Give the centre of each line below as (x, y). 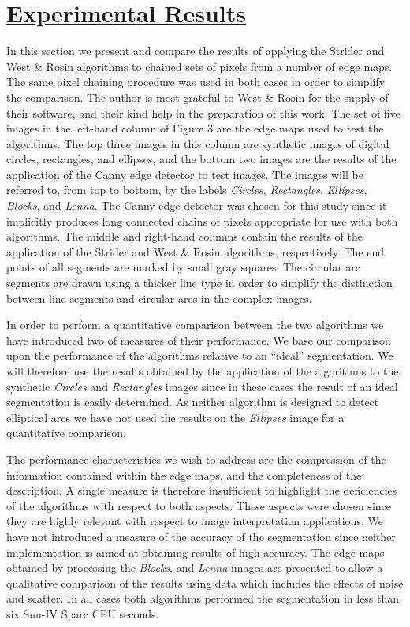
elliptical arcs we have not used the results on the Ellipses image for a (175, 417)
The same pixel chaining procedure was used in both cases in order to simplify (196, 82)
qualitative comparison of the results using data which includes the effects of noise (205, 582)
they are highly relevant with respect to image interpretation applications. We (195, 521)
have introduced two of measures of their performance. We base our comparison (199, 340)
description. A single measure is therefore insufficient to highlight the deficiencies (202, 490)
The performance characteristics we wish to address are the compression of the (196, 459)
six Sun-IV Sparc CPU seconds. (83, 613)
